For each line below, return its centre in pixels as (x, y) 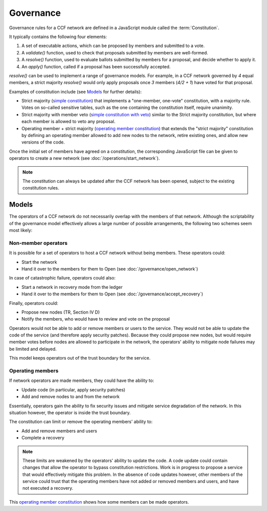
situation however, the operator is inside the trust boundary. (70, 413)
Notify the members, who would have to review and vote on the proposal (96, 319)
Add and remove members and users (59, 431)
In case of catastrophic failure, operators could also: (62, 278)
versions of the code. (43, 142)
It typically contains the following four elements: (58, 37)
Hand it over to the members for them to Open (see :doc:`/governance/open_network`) (110, 269)
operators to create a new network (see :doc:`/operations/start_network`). (85, 158)
